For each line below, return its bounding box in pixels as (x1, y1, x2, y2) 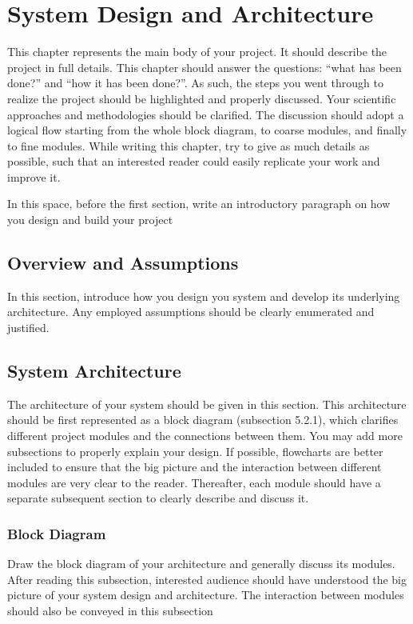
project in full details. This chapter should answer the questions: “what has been (7, 58, 402, 75)
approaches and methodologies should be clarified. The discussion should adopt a (7, 106, 404, 122)
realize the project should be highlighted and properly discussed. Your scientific (7, 90, 396, 106)
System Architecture (7, 358, 181, 383)
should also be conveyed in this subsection (7, 602, 213, 618)
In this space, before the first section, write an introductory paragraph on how (7, 195, 391, 212)
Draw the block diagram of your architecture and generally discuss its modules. (7, 555, 395, 572)
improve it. (7, 168, 61, 185)
